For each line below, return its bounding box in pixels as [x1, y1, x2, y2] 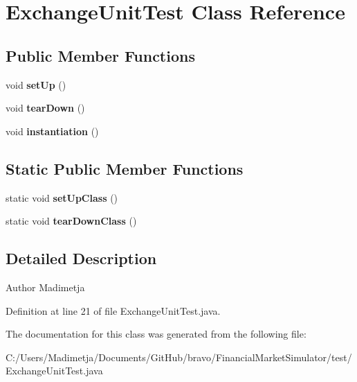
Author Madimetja [6, 279, 85, 294]
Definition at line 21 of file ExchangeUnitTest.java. [6, 303, 221, 318]
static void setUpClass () [6, 190, 118, 205]
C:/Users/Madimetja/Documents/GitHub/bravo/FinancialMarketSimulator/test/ [6, 349, 352, 364]
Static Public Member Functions [6, 157, 244, 179]
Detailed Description [6, 248, 157, 269]
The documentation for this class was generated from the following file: [6, 327, 306, 341]
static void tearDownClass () [6, 214, 137, 228]
